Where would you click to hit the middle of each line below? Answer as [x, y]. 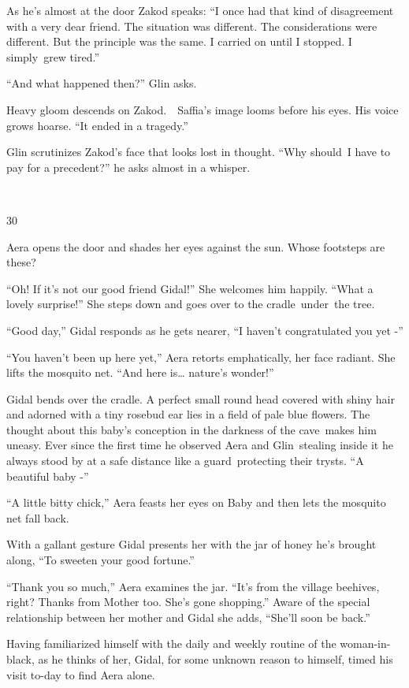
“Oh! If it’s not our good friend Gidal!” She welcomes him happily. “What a [190, 288]
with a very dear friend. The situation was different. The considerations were [192, 26]
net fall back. [38, 517]
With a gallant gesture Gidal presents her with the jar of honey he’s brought [191, 544]
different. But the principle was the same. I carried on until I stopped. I [179, 41]
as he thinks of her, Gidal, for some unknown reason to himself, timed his [216, 659]
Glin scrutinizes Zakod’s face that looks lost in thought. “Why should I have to [199, 152]
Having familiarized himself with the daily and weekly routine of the [171, 643]
